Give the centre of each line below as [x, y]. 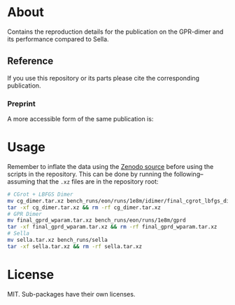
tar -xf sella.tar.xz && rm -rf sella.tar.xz [74, 246]
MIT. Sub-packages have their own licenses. [71, 294]
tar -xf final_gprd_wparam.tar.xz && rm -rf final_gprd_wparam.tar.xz [112, 227]
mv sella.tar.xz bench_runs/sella [58, 240]
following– [188, 174]
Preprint [22, 104]
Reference [30, 61]
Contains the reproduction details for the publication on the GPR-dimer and [115, 32]
